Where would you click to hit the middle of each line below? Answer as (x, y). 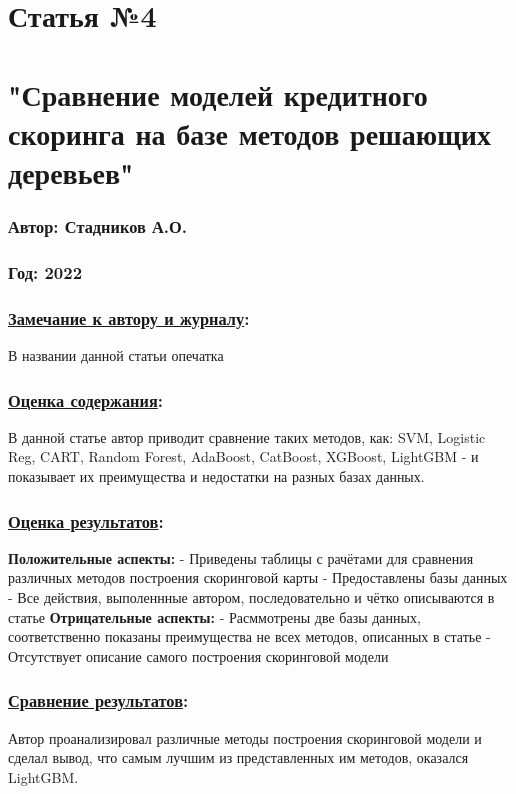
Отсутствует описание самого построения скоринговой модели (198, 655)
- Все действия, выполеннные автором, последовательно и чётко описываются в (251, 597)
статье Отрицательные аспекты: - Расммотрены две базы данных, (214, 616)
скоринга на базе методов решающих (249, 132)
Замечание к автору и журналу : (129, 317)
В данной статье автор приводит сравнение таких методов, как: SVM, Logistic (247, 436)
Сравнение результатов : (98, 700)
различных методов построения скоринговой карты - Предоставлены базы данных (258, 577)
